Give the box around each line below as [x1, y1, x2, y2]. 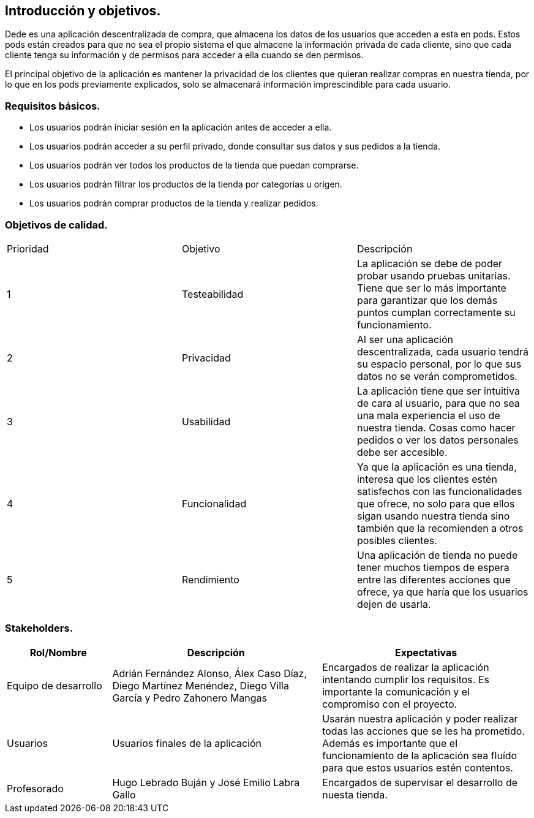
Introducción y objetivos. [5, 3, 161, 18]
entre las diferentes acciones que [356, 573, 511, 586]
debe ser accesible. [356, 445, 448, 458]
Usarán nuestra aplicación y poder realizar [322, 712, 518, 725]
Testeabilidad [181, 287, 244, 300]
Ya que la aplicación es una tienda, [356, 460, 517, 473]
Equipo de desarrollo [7, 679, 102, 692]
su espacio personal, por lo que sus [356, 357, 522, 370]
